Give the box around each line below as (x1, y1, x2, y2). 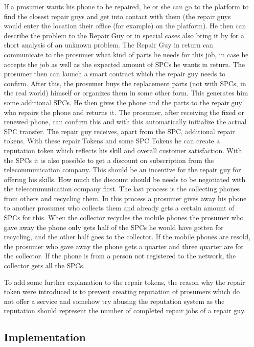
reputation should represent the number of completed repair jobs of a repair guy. (4, 305, 246, 316)
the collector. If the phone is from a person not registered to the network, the (4, 251, 236, 261)
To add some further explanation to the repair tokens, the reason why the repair (4, 277, 245, 287)
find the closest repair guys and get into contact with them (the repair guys (4, 11, 231, 21)
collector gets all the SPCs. (4, 260, 85, 271)
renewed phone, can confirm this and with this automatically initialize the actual (4, 116, 247, 127)
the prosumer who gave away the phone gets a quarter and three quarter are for (4, 241, 244, 251)
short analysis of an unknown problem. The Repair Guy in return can (4, 40, 213, 50)
